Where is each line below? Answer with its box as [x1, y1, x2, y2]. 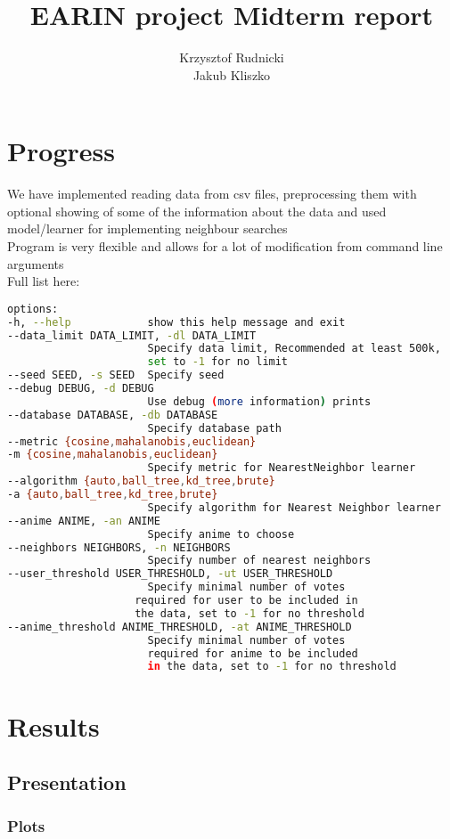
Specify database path [147, 421, 282, 435]
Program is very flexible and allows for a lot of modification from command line [7, 237, 443, 256]
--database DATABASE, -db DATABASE [7, 408, 218, 421]
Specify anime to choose [147, 527, 295, 541]
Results [7, 707, 100, 744]
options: [7, 302, 59, 315]
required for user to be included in [135, 594, 358, 607]
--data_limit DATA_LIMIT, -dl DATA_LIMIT [7, 329, 257, 342]
